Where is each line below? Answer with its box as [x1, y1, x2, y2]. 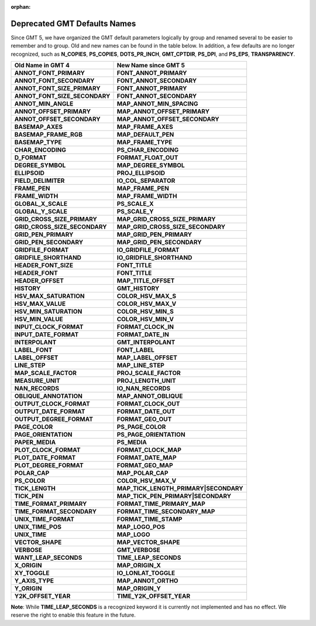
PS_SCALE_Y [116, 207, 154, 216]
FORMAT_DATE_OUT [116, 407, 176, 416]
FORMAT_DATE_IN [116, 331, 169, 339]
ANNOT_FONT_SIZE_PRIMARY [14, 84, 101, 93]
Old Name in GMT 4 [14, 62, 70, 70]
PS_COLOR [14, 477, 46, 485]
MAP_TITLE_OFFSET [116, 277, 175, 285]
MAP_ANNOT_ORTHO [116, 577, 178, 585]
